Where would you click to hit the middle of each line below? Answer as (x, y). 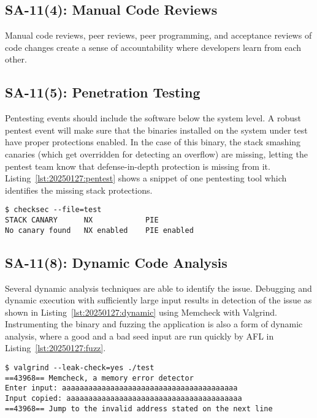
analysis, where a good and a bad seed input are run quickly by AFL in (139, 336)
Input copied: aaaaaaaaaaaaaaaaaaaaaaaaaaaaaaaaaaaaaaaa (124, 399)
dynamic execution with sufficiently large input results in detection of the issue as (158, 300)
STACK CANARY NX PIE (82, 220)
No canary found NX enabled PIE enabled (99, 230)
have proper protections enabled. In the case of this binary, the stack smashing (153, 142)
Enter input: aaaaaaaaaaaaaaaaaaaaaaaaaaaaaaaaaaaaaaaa (121, 388)
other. (16, 59)
